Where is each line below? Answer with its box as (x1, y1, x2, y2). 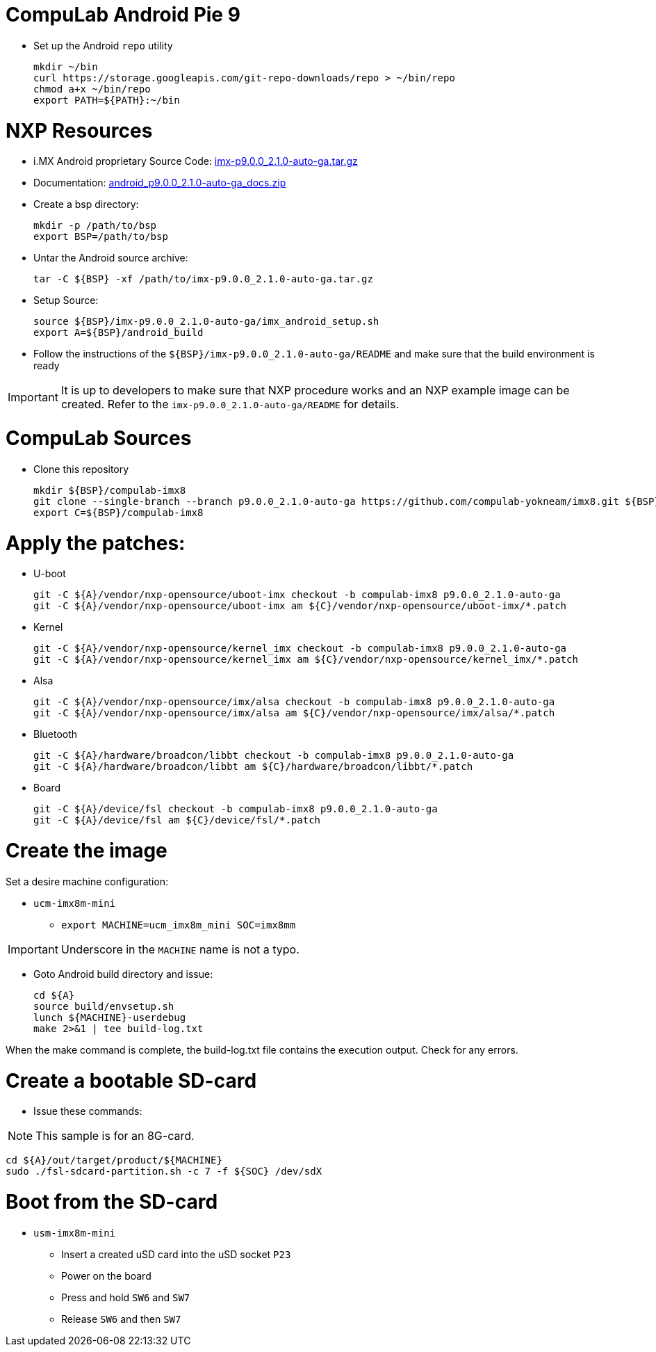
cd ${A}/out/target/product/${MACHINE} (6, 1154, 222, 1166)
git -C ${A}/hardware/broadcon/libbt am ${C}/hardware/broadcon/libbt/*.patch (33, 761, 473, 773)
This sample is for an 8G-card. (35, 1129, 195, 1143)
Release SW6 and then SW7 (61, 1312, 181, 1325)
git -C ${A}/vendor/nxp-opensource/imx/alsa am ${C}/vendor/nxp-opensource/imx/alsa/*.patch (33, 707, 555, 719)
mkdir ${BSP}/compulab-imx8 (33, 484, 186, 496)
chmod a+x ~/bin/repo (33, 83, 151, 95)
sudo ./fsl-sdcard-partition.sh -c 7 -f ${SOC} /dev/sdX (6, 1166, 322, 1177)
